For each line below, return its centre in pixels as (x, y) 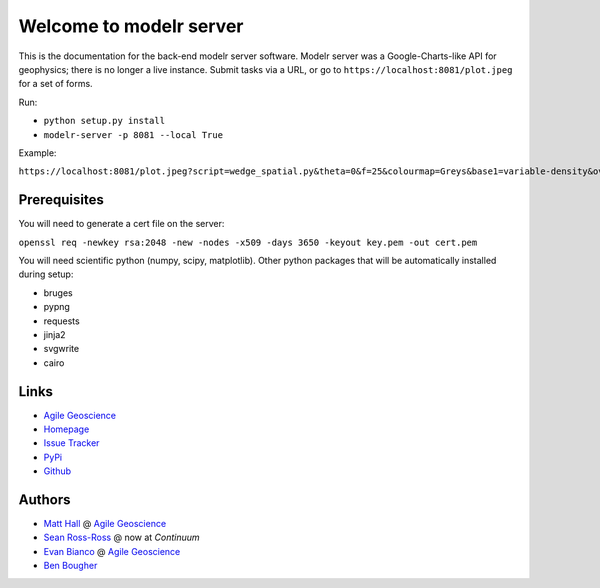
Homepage (66, 429)
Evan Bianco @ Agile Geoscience (112, 551)
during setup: (46, 274)
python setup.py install (104, 121)
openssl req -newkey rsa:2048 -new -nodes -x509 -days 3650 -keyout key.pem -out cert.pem (248, 242)
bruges (58, 292)
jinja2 (54, 334)
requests (61, 321)
